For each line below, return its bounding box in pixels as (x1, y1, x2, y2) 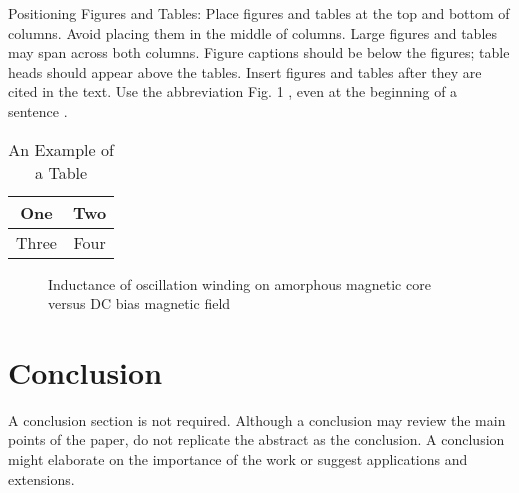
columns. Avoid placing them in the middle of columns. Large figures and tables (8, 22, 498, 43)
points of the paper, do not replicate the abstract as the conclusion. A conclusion (8, 429, 505, 450)
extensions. (8, 468, 75, 489)
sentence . (8, 100, 68, 121)
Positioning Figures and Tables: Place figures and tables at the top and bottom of (8, 3, 510, 23)
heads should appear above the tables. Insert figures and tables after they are (8, 61, 482, 82)
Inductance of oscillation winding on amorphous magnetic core (48, 273, 431, 294)
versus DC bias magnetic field (48, 293, 231, 314)
